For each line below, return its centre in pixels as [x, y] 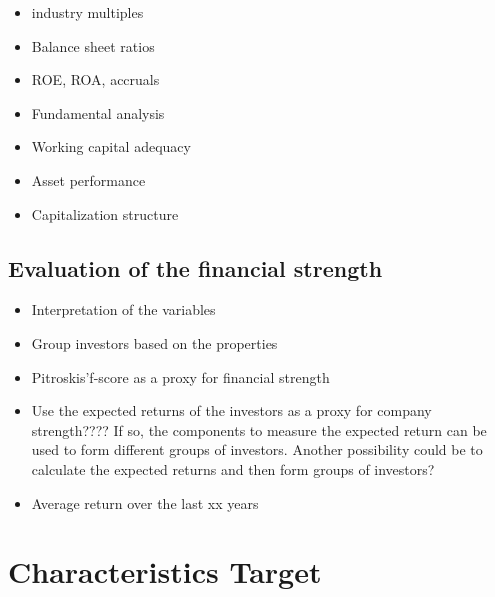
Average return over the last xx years [145, 502]
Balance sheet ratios [93, 45]
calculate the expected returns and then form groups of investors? [233, 468]
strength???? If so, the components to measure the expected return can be [259, 429]
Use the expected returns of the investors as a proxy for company [231, 410]
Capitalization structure [105, 213]
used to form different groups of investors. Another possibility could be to [257, 449]
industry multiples [87, 12]
